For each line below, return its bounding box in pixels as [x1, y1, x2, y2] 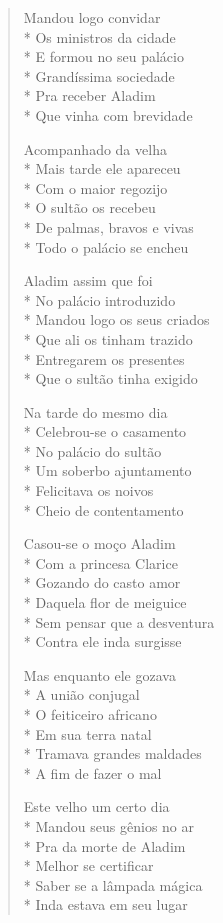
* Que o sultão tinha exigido [23, 368, 198, 389]
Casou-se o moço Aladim [23, 533, 176, 554]
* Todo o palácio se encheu [23, 236, 189, 257]
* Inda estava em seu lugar [23, 894, 188, 915]
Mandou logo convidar [23, 7, 161, 27]
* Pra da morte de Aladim [23, 835, 186, 856]
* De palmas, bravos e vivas [23, 216, 194, 237]
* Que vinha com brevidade [23, 104, 193, 125]
